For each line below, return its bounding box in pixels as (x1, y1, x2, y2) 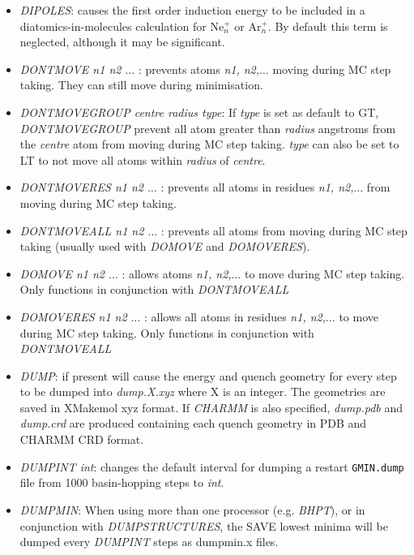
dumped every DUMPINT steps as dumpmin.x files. (19, 533, 279, 550)
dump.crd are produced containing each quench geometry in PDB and (19, 415, 367, 432)
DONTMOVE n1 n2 (19, 60, 122, 77)
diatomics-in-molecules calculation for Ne (19, 17, 224, 34)
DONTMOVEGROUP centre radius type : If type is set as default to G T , (19, 103, 379, 120)
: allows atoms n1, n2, (122, 265, 232, 282)
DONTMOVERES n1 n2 (19, 179, 143, 196)
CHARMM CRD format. (19, 431, 144, 448)
